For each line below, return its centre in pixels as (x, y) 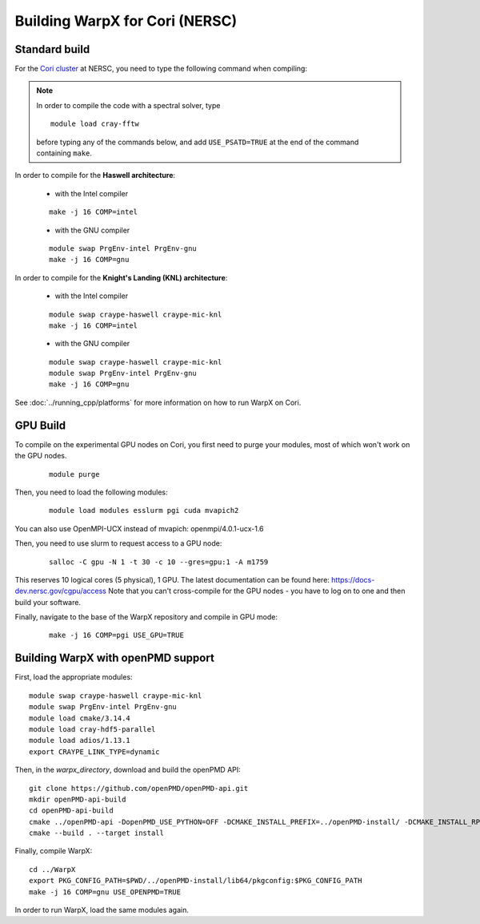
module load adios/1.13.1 (80, 740)
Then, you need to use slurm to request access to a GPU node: (118, 543)
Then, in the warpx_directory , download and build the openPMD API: (128, 770)
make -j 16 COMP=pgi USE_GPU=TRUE (116, 636)
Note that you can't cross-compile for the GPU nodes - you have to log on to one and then (257, 591)
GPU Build (40, 425)
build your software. (48, 602)
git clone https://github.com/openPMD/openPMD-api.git (139, 788)
